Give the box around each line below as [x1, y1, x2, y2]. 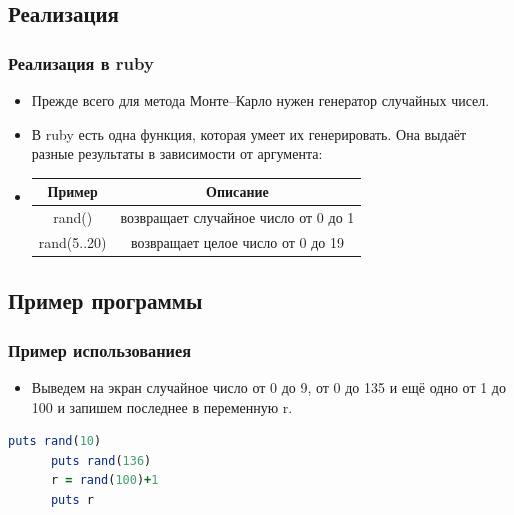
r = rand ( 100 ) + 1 [50, 473, 159, 488]
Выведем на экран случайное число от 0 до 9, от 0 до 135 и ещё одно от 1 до [31, 377, 506, 398]
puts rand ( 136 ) [50, 453, 152, 468]
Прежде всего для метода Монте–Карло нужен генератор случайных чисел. [31, 90, 490, 110]
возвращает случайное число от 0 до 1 [120, 207, 355, 228]
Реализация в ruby [8, 50, 154, 75]
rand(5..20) [38, 231, 107, 252]
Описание [206, 181, 269, 202]
